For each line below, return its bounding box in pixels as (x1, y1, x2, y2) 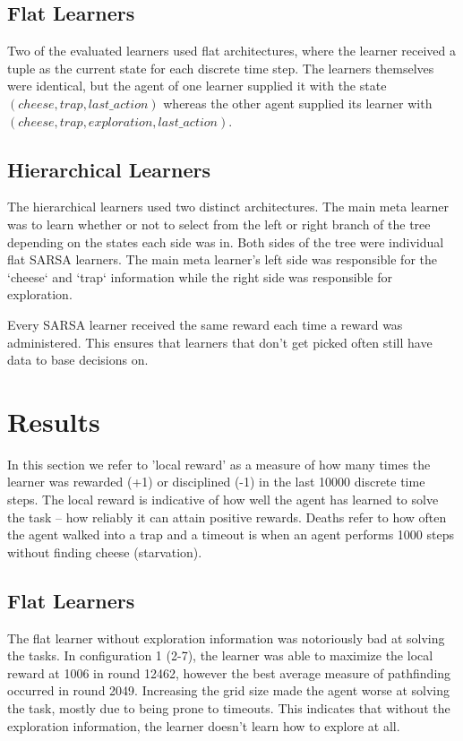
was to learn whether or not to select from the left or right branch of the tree (7, 214, 431, 233)
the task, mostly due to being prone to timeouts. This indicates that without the (7, 698, 450, 717)
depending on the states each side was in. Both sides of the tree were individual (7, 232, 444, 251)
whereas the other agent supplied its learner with (163, 93, 433, 112)
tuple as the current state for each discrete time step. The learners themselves (7, 58, 434, 77)
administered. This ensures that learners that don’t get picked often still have (7, 332, 433, 351)
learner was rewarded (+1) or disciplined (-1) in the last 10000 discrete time (7, 472, 425, 491)
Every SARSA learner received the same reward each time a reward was (7, 314, 403, 333)
